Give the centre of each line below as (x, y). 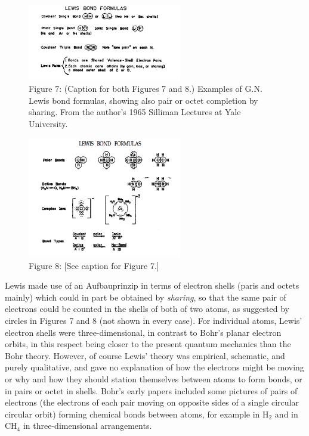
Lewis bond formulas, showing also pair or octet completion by (143, 100)
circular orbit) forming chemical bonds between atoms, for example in (132, 414)
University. (48, 123)
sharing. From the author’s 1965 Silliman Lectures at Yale (135, 112)
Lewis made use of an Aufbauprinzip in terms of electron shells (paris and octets (152, 285)
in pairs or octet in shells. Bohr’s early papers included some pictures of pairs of (151, 390)
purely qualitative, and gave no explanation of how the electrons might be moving (154, 367)
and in (286, 414)
